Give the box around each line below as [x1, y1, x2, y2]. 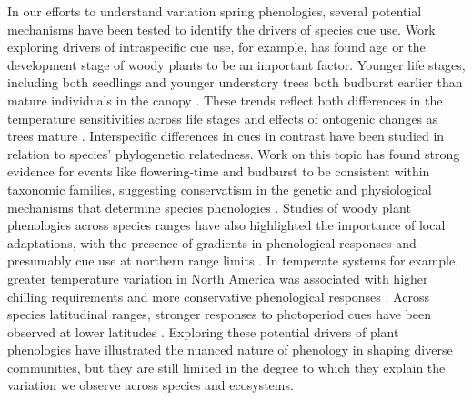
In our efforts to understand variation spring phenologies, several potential [7, 2, 422, 20]
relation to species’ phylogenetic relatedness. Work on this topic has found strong [7, 144, 460, 163]
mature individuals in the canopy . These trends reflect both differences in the [7, 90, 443, 109]
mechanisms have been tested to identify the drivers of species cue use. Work [7, 19, 436, 38]
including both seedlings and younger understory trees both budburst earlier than [7, 73, 463, 92]
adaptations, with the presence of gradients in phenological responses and [7, 233, 417, 252]
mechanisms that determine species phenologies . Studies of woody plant [7, 197, 411, 216]
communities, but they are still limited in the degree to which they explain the [7, 357, 446, 376]
